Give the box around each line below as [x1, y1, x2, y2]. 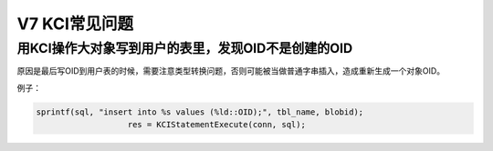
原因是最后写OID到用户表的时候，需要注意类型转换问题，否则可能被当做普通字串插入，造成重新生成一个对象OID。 [16, 65, 446, 76]
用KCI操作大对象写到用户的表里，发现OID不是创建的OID [16, 40, 353, 56]
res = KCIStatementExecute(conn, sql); [127, 119, 306, 130]
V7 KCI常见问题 [16, 14, 134, 34]
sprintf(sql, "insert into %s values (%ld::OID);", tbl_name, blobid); [36, 106, 364, 117]
